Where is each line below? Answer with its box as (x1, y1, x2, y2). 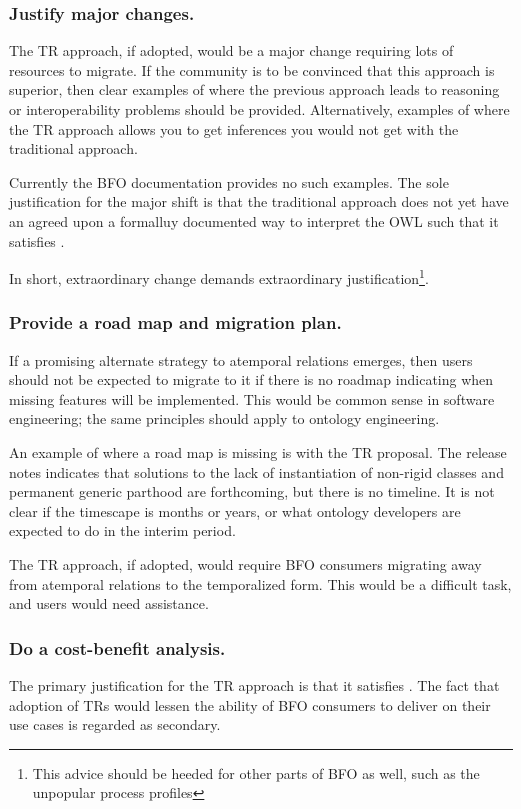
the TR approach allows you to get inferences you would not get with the (9, 118, 459, 139)
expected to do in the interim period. (9, 520, 236, 541)
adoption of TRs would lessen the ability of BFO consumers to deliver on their (9, 694, 491, 715)
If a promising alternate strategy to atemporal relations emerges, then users (9, 349, 473, 370)
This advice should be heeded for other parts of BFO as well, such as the (32, 762, 480, 783)
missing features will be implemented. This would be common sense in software (9, 388, 495, 409)
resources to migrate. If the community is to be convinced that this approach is (9, 59, 495, 80)
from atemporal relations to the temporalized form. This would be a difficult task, (9, 573, 512, 594)
